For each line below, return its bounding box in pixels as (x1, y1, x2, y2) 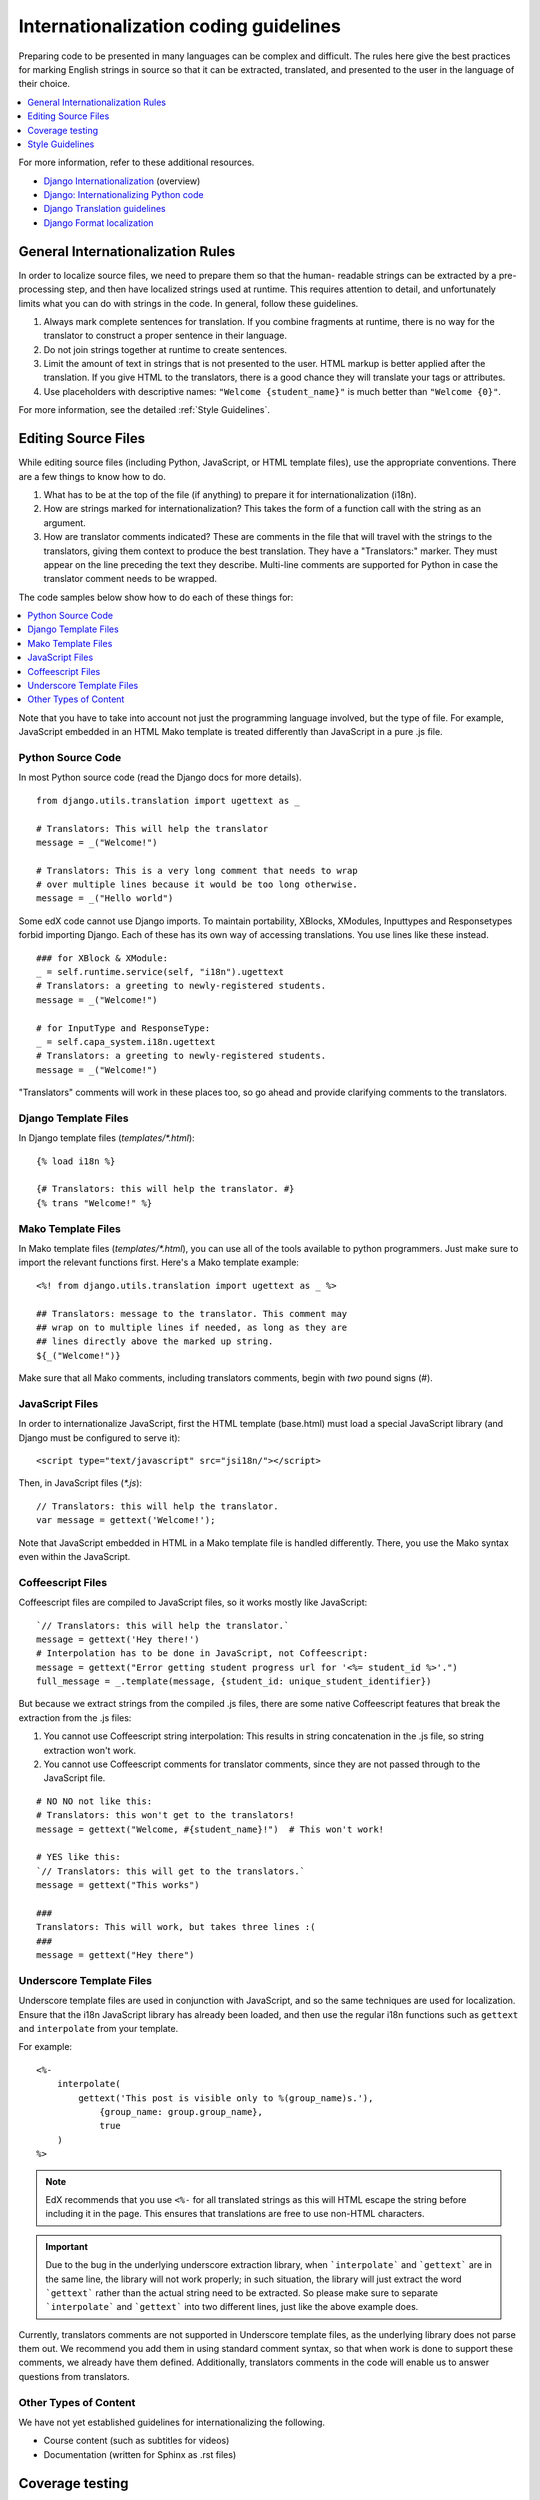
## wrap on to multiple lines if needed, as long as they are (36, 1321, 348, 1333)
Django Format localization (43, 216, 154, 229)
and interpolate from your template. (18, 2023, 179, 2035)
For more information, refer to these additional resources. (18, 156, 255, 169)
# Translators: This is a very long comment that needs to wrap (36, 865, 359, 876)
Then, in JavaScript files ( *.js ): (18, 1477, 143, 1489)
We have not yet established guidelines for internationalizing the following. (18, 2416, 325, 2428)
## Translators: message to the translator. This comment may (36, 1308, 348, 1319)
